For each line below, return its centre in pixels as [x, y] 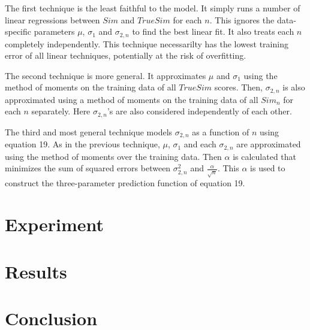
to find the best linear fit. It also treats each [213, 31]
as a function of [221, 131]
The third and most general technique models [89, 131]
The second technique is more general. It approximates [106, 75]
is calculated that [265, 156]
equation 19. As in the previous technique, [82, 144]
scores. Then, [238, 87]
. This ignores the [242, 19]
